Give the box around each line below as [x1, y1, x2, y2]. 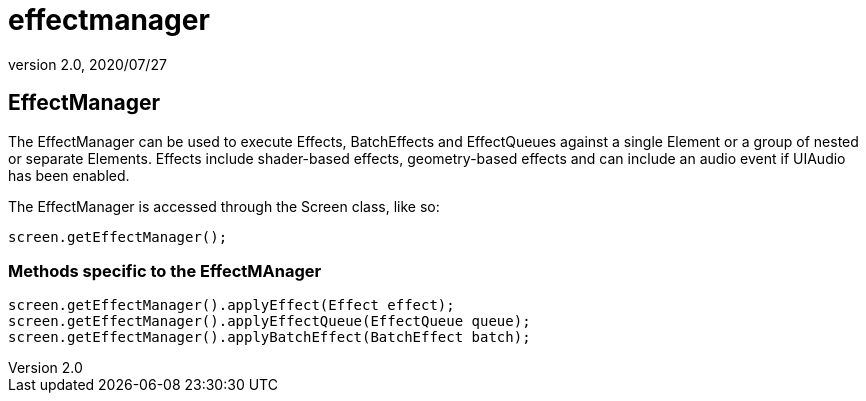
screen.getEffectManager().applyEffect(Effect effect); [8, 297, 455, 314]
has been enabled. [8, 166, 130, 184]
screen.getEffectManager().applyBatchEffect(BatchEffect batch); [8, 329, 531, 346]
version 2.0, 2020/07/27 [8, 55, 167, 73]
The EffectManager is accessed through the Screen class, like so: [8, 197, 440, 215]
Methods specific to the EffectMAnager [8, 260, 322, 281]
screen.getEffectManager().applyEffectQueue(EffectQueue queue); [8, 313, 531, 330]
